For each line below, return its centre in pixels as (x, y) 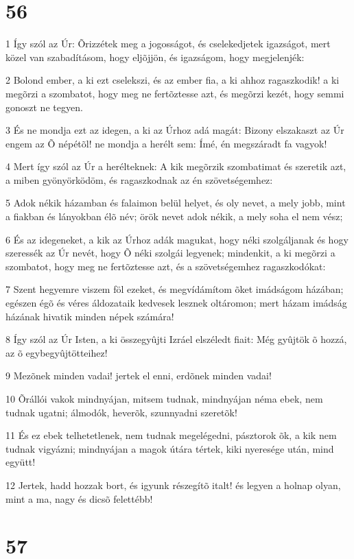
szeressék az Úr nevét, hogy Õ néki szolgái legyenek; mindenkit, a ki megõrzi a (170, 253)
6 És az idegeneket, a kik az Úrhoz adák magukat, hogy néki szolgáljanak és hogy (177, 239)
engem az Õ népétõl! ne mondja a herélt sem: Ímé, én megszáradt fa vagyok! (166, 143)
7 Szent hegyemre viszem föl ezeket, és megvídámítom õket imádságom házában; (175, 289)
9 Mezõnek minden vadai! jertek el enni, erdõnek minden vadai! (139, 376)
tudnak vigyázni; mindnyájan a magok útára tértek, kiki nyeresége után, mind (170, 448)
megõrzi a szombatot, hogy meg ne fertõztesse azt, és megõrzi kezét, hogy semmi (175, 93)
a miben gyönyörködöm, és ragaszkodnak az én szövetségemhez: (139, 179)
